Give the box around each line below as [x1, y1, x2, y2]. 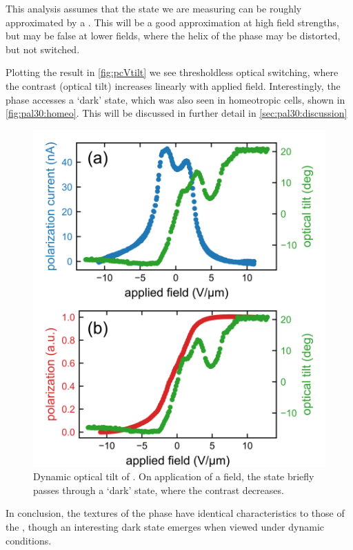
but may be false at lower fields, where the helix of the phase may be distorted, [6, 28, 341, 43]
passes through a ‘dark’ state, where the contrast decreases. [33, 482, 284, 497]
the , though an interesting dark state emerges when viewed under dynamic [6, 519, 324, 533]
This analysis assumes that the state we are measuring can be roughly [6, 1, 302, 15]
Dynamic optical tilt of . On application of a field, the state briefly [33, 469, 314, 484]
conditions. [6, 533, 52, 547]
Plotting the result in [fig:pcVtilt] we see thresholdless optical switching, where [6, 65, 339, 79]
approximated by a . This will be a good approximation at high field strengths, [6, 15, 339, 29]
